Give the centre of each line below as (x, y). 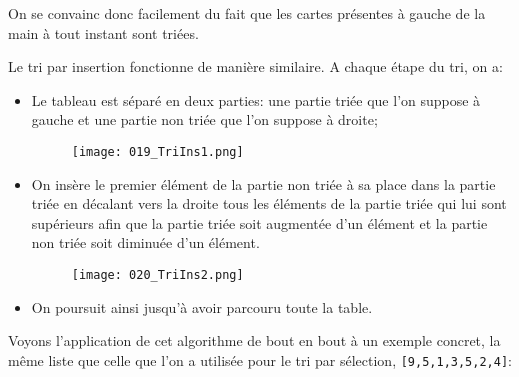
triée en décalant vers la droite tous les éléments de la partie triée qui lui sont (269, 203)
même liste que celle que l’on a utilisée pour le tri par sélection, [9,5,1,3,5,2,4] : (260, 359)
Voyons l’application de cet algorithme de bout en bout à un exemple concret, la (254, 340)
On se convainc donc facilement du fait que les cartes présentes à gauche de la (247, 13)
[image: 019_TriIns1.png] (157, 151)
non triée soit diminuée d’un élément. (145, 242)
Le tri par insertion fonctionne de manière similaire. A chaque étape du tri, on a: (255, 66)
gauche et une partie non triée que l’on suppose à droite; (204, 119)
